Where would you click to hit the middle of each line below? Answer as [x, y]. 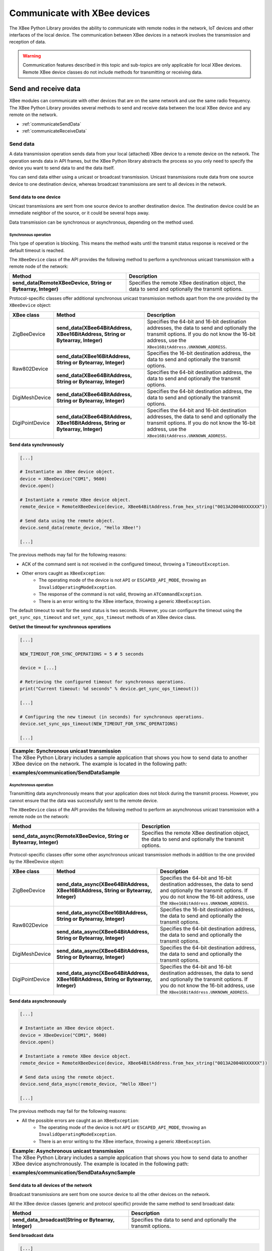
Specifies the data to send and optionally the [184, 1219]
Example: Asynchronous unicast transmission [68, 1151]
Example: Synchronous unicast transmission [66, 751]
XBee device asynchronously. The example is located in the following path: [100, 1164]
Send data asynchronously [38, 1001]
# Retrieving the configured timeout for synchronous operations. [103, 682]
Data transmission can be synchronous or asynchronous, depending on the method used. [102, 222]
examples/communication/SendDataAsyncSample [74, 1172]
